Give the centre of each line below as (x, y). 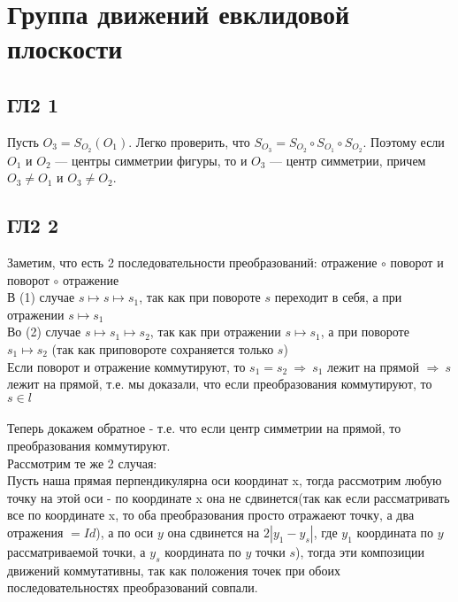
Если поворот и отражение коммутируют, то (126, 366)
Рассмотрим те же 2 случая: (82, 463)
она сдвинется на (214, 532)
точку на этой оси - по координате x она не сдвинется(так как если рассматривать (229, 497)
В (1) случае (41, 297)
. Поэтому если (404, 141)
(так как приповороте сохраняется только (163, 348)
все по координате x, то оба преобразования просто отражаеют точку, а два (211, 515)
